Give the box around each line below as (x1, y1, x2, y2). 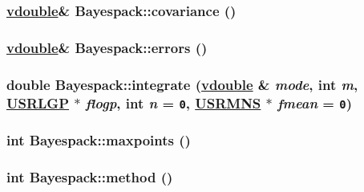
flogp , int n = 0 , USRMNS (85, 92, 261, 112)
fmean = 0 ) (277, 92, 352, 112)
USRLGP (6, 92, 70, 112)
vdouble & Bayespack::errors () (6, 37, 208, 57)
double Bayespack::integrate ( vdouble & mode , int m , (6, 74, 358, 94)
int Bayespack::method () (6, 166, 173, 186)
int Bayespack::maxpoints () (6, 129, 191, 149)
